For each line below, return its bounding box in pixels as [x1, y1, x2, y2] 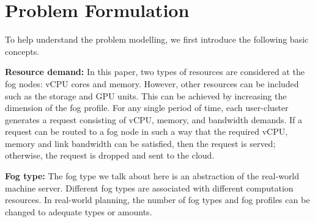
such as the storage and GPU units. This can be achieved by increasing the [5, 89, 287, 102]
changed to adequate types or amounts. [5, 205, 152, 218]
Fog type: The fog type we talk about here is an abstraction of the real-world [5, 170, 300, 182]
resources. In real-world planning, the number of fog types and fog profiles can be [5, 193, 310, 206]
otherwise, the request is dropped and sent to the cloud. [5, 149, 215, 162]
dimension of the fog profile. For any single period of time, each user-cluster [5, 101, 289, 114]
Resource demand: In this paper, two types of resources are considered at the [5, 65, 305, 78]
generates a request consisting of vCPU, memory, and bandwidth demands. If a [5, 113, 303, 126]
